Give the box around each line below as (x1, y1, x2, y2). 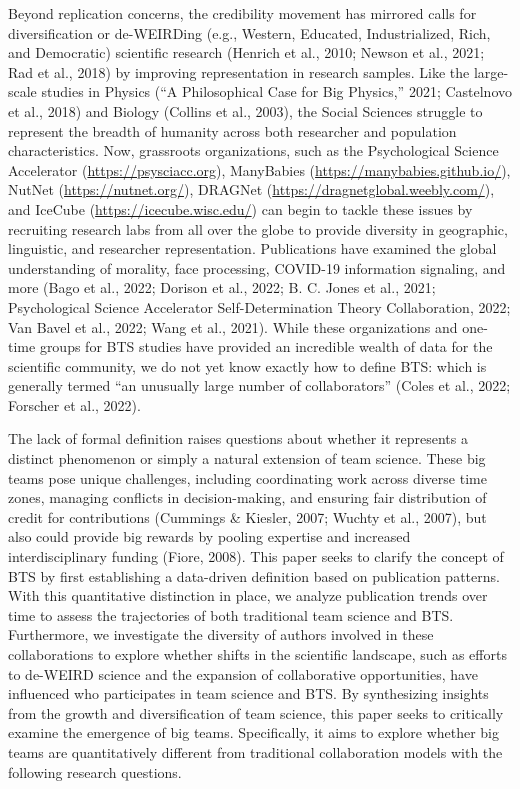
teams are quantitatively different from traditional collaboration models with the (8, 741, 503, 762)
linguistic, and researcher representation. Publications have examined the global (8, 238, 497, 259)
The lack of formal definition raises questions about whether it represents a (8, 428, 468, 449)
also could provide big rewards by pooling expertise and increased (8, 526, 411, 547)
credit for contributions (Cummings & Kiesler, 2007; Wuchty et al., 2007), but (8, 506, 487, 527)
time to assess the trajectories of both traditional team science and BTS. (8, 604, 454, 625)
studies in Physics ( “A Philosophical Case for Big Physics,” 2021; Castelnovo (41, 81, 513, 102)
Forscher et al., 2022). (8, 394, 141, 415)
